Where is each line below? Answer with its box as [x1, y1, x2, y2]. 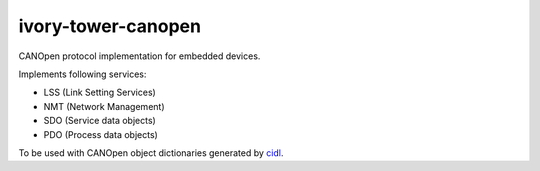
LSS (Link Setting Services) [43, 86, 157, 99]
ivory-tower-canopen [18, 15, 202, 37]
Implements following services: [18, 68, 147, 80]
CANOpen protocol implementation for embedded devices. [18, 50, 261, 62]
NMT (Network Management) [43, 100, 165, 112]
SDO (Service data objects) [43, 115, 157, 127]
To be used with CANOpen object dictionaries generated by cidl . [18, 146, 284, 159]
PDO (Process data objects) [43, 128, 159, 140]
